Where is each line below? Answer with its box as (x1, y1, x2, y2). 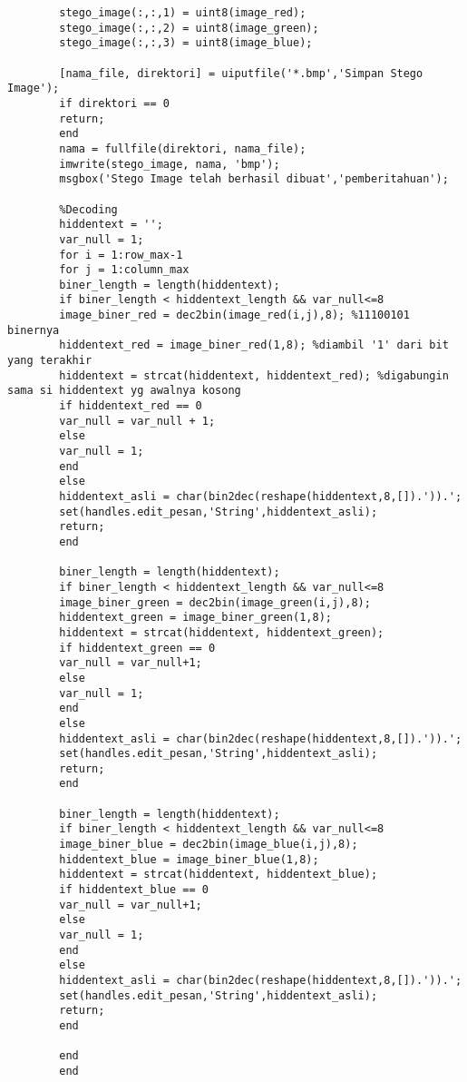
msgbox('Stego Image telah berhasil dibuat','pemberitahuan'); (59, 172, 449, 186)
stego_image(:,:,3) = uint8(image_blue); (59, 36, 313, 50)
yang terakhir (7, 354, 92, 368)
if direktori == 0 (59, 96, 170, 110)
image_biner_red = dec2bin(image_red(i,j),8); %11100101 (59, 309, 410, 322)
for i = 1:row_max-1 (59, 248, 183, 261)
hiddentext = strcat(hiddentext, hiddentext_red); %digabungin (59, 369, 449, 382)
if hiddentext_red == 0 (59, 399, 202, 413)
